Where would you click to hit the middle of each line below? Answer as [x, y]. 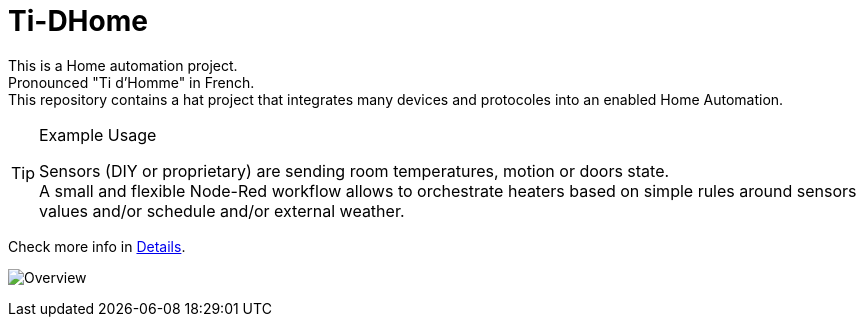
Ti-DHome [78, 21]
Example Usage [98, 134]
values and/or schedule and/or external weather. [222, 210]
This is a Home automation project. [123, 65]
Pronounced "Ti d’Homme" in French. [131, 82]
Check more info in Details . [97, 246]
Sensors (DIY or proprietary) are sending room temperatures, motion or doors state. [354, 170]
